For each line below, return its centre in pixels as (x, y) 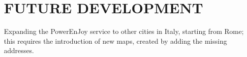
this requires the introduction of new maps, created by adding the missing (116, 41)
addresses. (19, 50)
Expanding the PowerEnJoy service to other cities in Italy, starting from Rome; (124, 31)
